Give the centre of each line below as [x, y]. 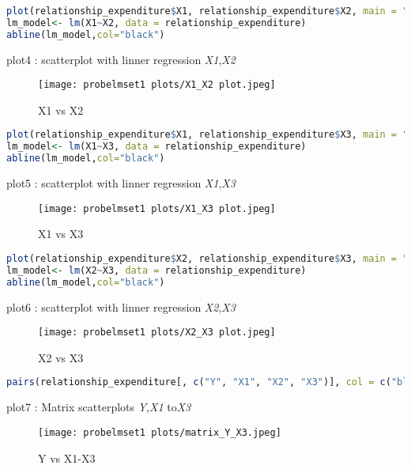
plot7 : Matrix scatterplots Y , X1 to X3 [99, 407]
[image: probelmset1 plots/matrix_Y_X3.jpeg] [160, 432]
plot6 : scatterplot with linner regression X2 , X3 [121, 306]
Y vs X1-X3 [67, 458]
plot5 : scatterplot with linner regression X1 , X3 [121, 183]
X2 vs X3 [61, 357]
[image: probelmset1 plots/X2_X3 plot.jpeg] [157, 333]
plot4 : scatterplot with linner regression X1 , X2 [121, 59]
